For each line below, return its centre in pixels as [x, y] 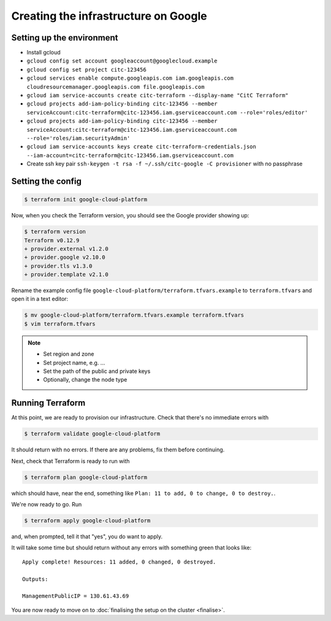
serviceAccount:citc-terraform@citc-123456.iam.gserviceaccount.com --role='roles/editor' [167, 112]
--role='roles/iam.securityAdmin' [78, 138]
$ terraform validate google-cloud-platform [92, 434]
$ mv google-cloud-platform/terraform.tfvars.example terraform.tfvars [134, 315]
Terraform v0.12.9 [52, 240]
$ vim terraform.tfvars [60, 324]
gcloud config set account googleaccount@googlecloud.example [122, 61]
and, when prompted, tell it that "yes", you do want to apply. [87, 536]
